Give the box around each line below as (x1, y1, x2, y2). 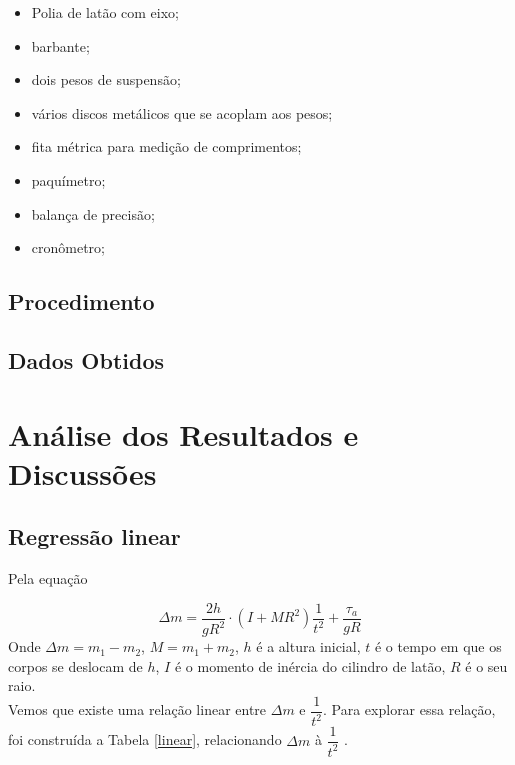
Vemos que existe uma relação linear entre (8, 699, 267, 720)
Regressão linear (8, 521, 181, 552)
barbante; (31, 35, 90, 56)
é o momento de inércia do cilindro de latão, (174, 655, 446, 676)
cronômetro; (31, 237, 105, 258)
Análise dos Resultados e (8, 413, 359, 454)
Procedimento (8, 286, 155, 317)
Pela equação (8, 568, 88, 589)
